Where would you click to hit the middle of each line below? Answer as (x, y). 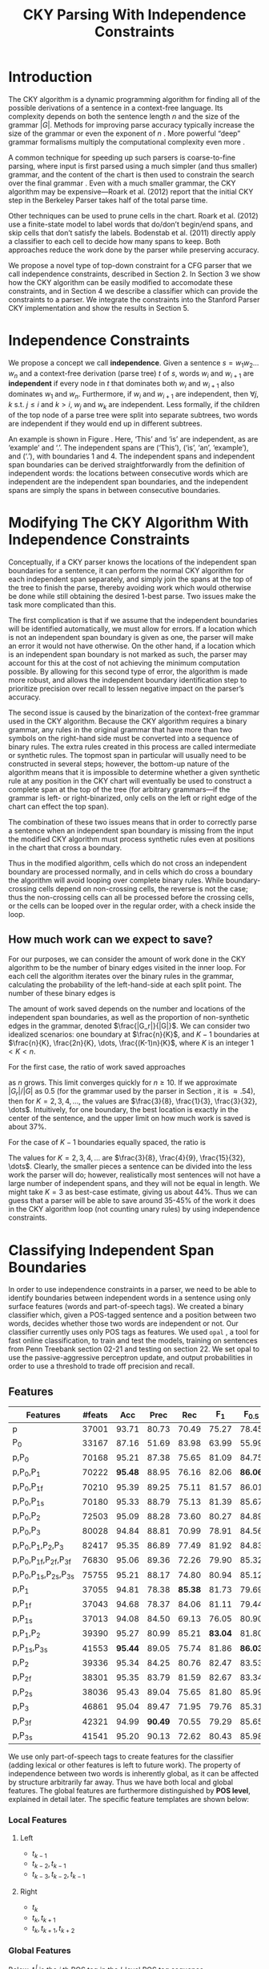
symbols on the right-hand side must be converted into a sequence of (124, 738)
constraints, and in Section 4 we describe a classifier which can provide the (133, 291)
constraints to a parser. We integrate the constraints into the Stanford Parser (134, 300)
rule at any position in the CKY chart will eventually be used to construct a (130, 781)
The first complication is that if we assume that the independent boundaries (133, 620)
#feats (95, 1415)
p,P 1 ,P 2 (27, 1633)
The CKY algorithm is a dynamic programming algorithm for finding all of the (134, 99)
